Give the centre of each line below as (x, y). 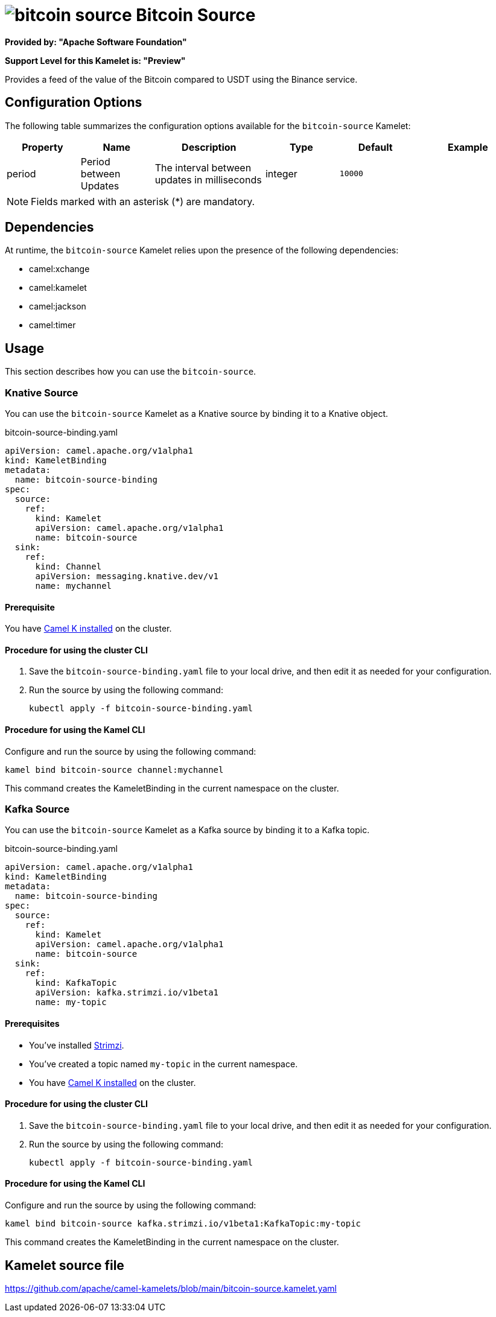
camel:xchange (59, 269)
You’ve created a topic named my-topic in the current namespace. (164, 1064)
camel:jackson (58, 306)
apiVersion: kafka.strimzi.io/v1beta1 (127, 993)
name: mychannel (74, 586)
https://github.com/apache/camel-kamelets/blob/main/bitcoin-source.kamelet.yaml (171, 1288)
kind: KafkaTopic (76, 983)
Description (209, 147)
